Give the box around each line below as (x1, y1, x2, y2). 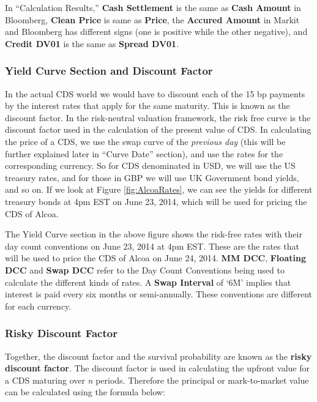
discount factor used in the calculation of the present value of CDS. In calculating (5, 123, 311, 136)
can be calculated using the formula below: (5, 385, 165, 398)
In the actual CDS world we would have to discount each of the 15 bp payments (5, 87, 305, 100)
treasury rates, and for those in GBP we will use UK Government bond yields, (5, 171, 299, 184)
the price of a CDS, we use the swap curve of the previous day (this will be (5, 135, 286, 147)
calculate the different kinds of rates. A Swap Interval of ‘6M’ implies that (5, 275, 291, 288)
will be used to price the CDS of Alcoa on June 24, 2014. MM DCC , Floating (5, 251, 306, 264)
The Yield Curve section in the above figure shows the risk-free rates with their (5, 228, 302, 240)
